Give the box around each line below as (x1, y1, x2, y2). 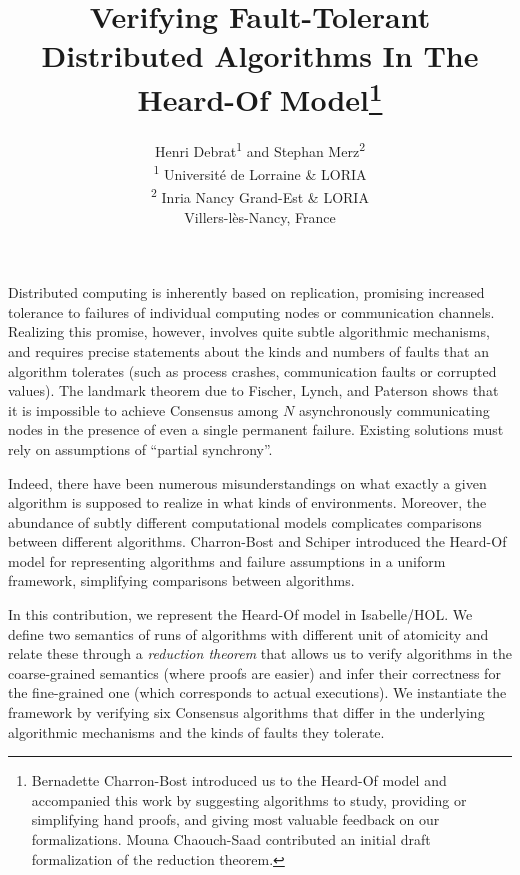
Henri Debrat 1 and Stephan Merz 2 (155, 137, 365, 161)
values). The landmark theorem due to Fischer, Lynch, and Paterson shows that (8, 380, 499, 401)
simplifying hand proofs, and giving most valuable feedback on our (31, 809, 440, 830)
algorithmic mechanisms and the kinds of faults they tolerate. (8, 721, 385, 742)
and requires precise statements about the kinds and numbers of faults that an (8, 340, 489, 361)
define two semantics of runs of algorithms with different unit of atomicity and (8, 623, 489, 644)
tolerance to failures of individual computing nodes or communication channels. (8, 301, 495, 322)
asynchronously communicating (298, 399, 490, 420)
